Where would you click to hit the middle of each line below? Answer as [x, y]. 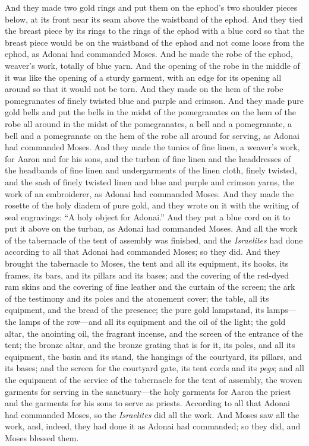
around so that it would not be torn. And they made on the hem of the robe [144, 89]
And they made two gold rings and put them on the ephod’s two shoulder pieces [151, 7]
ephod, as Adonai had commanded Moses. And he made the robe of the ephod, [149, 54]
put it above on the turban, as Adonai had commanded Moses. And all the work [151, 228]
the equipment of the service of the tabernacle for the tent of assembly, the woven [154, 379]
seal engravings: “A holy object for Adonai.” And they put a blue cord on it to [148, 216]
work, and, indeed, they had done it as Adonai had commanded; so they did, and [153, 426]
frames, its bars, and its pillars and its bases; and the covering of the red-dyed [147, 275]
